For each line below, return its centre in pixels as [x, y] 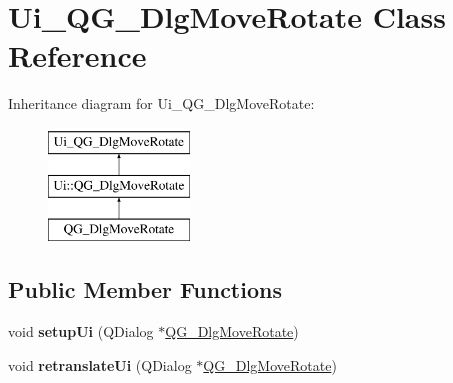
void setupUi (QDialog [81, 331]
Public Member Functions [145, 289]
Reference [77, 55]
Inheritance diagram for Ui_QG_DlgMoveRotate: [161, 103]
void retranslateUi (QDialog [100, 364]
